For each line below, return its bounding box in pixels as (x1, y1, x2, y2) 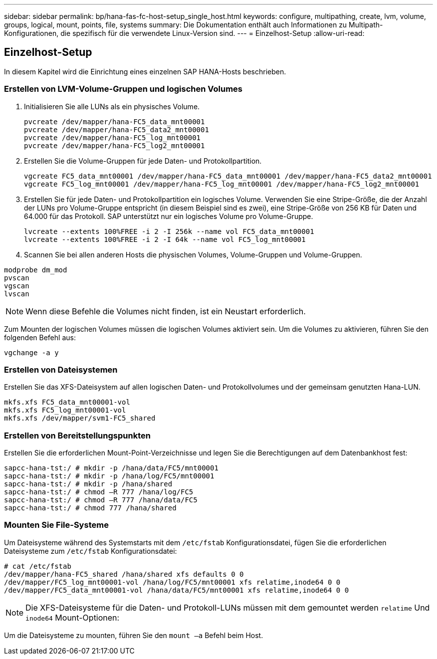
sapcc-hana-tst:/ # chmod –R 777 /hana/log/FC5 (4, 488, 194, 496)
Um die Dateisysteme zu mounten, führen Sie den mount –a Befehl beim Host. (4, 631, 263, 640)
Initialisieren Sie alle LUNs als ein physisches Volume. (24, 102, 200, 111)
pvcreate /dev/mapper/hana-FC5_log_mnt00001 (24, 133, 201, 142)
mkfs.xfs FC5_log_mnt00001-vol (4, 406, 126, 415)
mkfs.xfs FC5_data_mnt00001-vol (4, 398, 130, 407)
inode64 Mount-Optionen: (25, 612, 120, 623)
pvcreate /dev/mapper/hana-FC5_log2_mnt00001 (24, 141, 205, 150)
